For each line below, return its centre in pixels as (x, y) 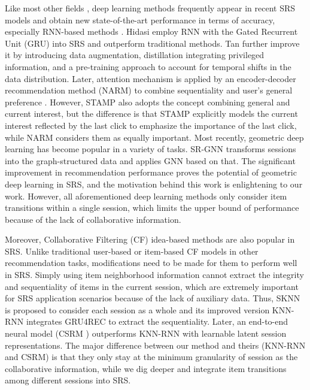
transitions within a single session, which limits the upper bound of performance (152, 208)
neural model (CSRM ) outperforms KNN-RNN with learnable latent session (146, 333)
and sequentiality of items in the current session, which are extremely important (152, 286)
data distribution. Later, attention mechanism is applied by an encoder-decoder (151, 78)
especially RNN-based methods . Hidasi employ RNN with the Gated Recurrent (151, 31)
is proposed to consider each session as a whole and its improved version (137, 309)
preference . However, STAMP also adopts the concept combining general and (148, 102)
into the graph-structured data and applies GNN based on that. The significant (150, 160)
